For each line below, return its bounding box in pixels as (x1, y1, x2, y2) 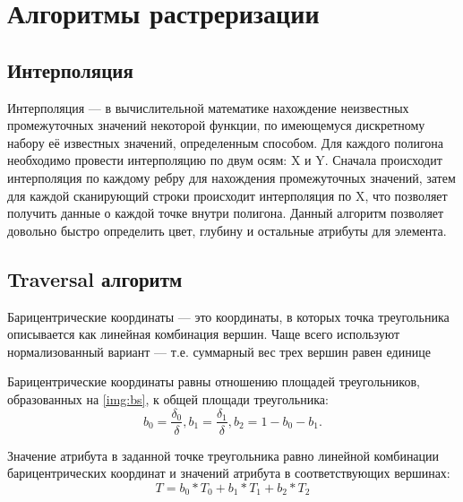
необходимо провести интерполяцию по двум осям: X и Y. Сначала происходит (7, 151, 442, 169)
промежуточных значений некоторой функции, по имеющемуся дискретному (7, 116, 425, 134)
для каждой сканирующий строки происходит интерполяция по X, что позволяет (7, 186, 448, 204)
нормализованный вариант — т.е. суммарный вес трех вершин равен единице (7, 342, 431, 360)
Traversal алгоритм (7, 264, 183, 292)
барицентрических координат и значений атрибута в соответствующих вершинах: (7, 463, 450, 482)
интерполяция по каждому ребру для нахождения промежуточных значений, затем (7, 168, 456, 186)
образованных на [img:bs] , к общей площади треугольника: (7, 389, 329, 408)
